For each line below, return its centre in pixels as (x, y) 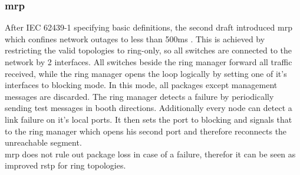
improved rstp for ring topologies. (65, 165)
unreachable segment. (43, 142)
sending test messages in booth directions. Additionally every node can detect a (149, 108)
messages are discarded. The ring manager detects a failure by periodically (139, 96)
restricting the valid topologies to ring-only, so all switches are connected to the (149, 50)
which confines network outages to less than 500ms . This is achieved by (135, 38)
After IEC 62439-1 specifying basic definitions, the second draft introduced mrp (149, 27)
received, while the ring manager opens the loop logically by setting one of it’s (146, 73)
